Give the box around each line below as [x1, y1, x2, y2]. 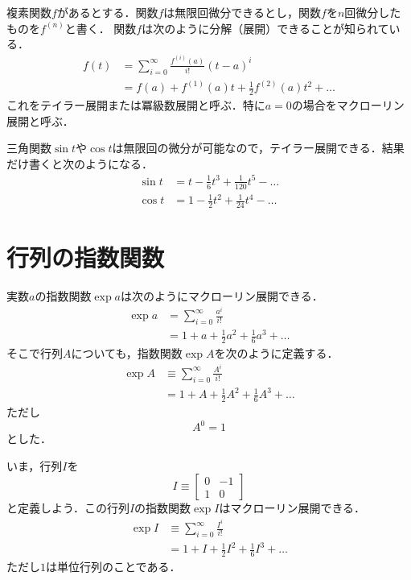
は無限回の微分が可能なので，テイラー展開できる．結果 [112, 139, 405, 156]
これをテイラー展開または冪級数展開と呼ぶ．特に [6, 97, 265, 114]
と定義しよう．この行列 [6, 499, 129, 516]
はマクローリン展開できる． [219, 499, 366, 516]
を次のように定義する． [214, 345, 339, 362]
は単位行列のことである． [46, 558, 181, 575]
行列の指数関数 [6, 241, 165, 274]
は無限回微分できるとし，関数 [163, 4, 322, 20]
